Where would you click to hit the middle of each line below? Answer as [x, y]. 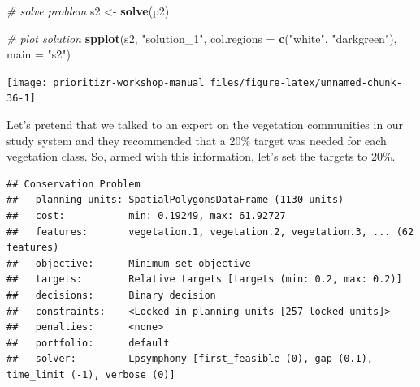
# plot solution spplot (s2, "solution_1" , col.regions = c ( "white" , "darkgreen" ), [202, 38]
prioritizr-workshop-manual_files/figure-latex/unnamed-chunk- [227, 82]
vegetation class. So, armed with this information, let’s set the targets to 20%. [201, 156]
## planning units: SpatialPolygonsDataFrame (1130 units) [175, 200]
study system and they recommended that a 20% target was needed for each [197, 140]
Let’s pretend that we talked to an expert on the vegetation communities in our [205, 125]
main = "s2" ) [39, 54]
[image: [27, 82]
